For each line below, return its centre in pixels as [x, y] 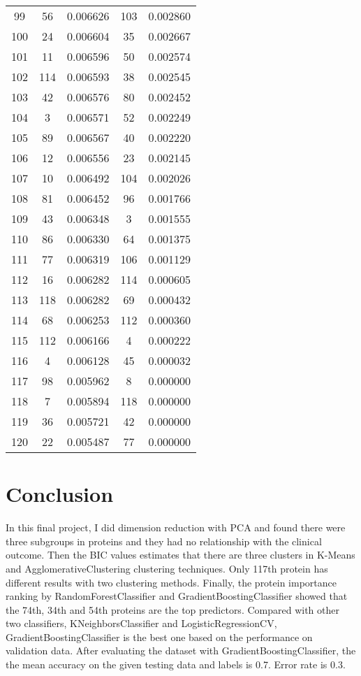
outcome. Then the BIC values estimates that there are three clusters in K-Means [180, 555]
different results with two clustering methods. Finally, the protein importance [171, 582]
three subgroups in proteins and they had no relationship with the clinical [164, 541]
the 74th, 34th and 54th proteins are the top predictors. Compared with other [172, 609]
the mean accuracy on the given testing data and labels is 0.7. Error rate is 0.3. [176, 664]
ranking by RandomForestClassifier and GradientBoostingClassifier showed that [177, 596]
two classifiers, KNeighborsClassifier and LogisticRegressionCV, [141, 623]
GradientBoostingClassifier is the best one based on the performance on [159, 637]
